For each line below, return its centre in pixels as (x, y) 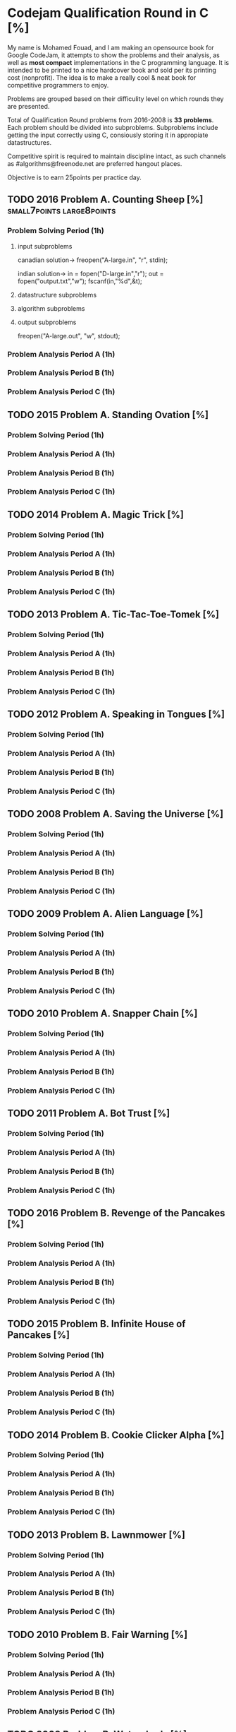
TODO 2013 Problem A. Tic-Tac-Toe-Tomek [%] (113, 614)
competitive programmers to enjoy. (58, 85)
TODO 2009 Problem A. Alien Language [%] (105, 914)
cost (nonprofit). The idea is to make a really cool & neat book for (102, 77)
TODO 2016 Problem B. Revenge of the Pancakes (116, 1213)
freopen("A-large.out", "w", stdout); (69, 336)
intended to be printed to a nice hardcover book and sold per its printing (112, 70)
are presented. (29, 106)
